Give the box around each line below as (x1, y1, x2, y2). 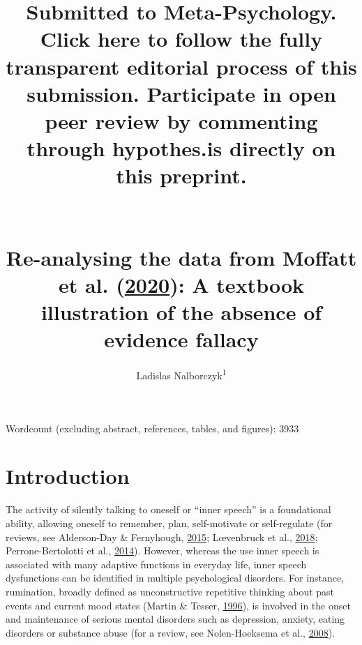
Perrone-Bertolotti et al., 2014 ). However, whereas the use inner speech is (6, 543, 319, 558)
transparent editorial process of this (6, 52, 357, 80)
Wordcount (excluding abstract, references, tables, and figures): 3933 (6, 420, 299, 435)
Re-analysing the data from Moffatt (6, 243, 357, 271)
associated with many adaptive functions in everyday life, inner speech (6, 556, 307, 571)
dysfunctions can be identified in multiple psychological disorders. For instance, (6, 570, 344, 585)
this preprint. (116, 161, 247, 190)
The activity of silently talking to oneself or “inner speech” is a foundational (6, 502, 331, 517)
